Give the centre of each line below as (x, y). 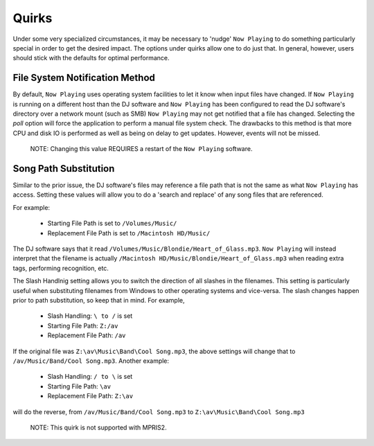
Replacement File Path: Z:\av (90, 396)
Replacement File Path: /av (87, 335)
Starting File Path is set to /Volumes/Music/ (112, 223)
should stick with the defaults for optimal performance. (91, 58)
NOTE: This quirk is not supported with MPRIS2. (98, 427)
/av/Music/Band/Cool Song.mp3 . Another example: (91, 361)
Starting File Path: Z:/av (83, 325)
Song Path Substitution (64, 169)
